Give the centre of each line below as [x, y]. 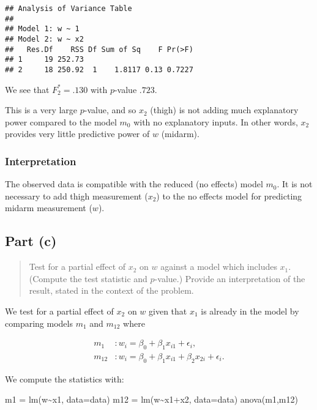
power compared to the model [61, 121]
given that [168, 311]
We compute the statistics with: [65, 378]
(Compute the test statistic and [88, 278]
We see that [27, 89]
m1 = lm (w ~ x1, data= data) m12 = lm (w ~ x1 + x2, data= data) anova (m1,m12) [151, 399]
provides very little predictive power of [77, 134]
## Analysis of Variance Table [69, 9]
